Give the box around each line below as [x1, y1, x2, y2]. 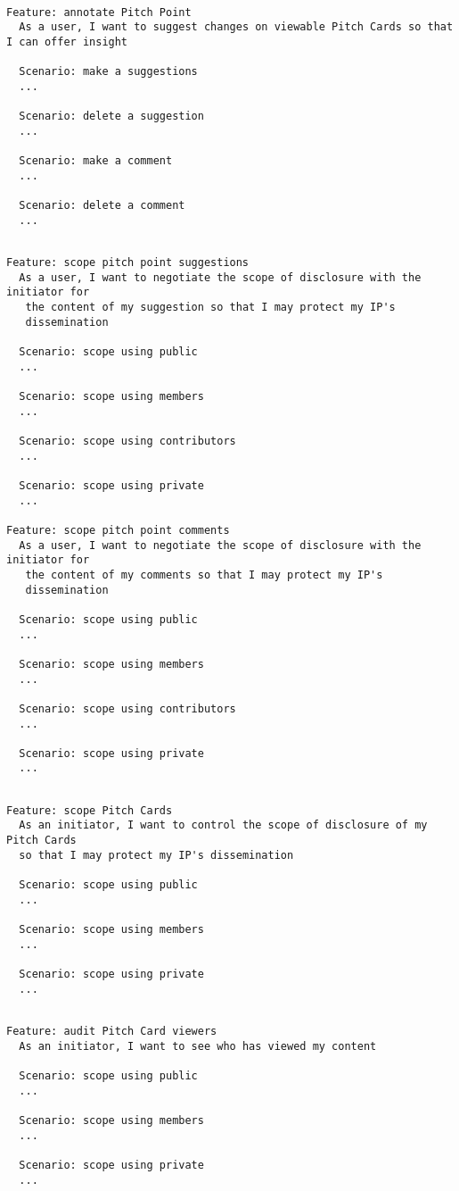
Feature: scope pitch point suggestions [6, 256, 250, 270]
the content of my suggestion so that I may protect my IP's [25, 301, 396, 314]
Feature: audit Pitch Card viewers [6, 1024, 217, 1037]
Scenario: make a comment [19, 154, 173, 168]
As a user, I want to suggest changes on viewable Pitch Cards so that [19, 21, 454, 34]
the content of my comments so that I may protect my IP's [25, 568, 383, 581]
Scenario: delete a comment [19, 199, 185, 212]
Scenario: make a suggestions [19, 65, 198, 79]
